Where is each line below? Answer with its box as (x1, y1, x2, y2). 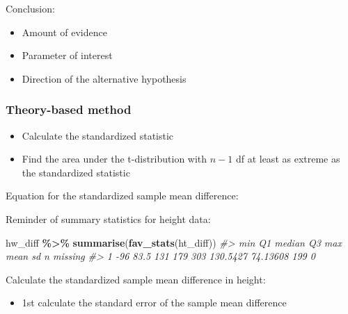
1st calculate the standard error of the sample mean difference (22, 295, 287, 310)
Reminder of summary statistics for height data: (6, 211, 211, 226)
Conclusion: (6, 1, 55, 15)
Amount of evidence (22, 24, 107, 39)
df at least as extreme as (235, 151, 340, 166)
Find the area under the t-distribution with (22, 151, 207, 166)
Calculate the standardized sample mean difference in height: (6, 272, 266, 286)
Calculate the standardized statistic (22, 128, 174, 142)
